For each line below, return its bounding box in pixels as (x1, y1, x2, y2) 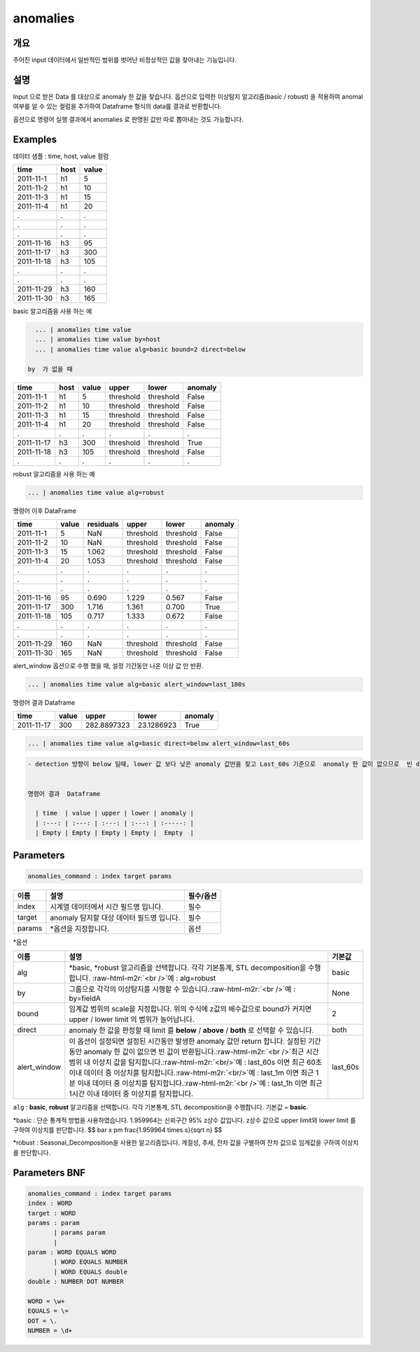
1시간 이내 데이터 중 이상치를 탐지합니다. (69, 1089, 194, 1099)
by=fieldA (69, 993, 101, 1003)
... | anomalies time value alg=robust (27, 488, 164, 497)
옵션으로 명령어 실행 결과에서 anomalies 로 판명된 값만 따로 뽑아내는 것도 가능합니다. (13, 115, 244, 123)
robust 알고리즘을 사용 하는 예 (13, 469, 95, 478)
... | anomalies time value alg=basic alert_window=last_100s (27, 680, 246, 688)
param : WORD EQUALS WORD (27, 1248, 117, 1257)
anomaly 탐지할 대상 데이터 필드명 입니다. (50, 913, 181, 923)
